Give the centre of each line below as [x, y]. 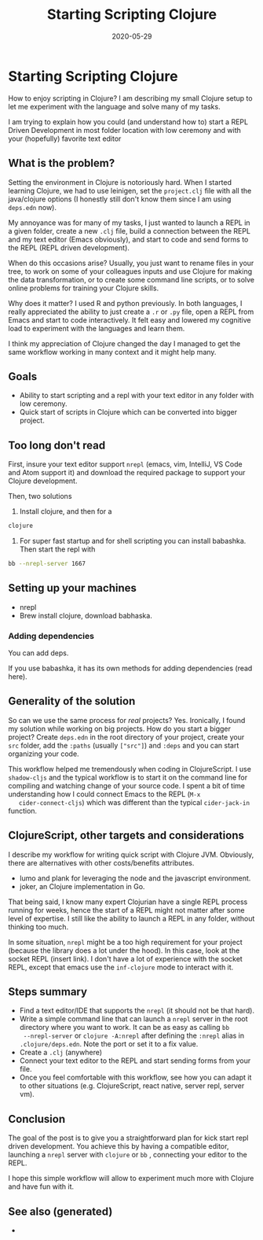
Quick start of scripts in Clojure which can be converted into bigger [128, 412]
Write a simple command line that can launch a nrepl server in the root [134, 1019]
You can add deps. [38, 653]
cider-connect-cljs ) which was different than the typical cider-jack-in [134, 802]
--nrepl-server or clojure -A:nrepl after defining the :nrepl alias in [134, 1035]
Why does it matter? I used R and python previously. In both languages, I [125, 303]
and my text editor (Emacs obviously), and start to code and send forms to [128, 239]
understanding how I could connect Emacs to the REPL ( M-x [104, 794]
